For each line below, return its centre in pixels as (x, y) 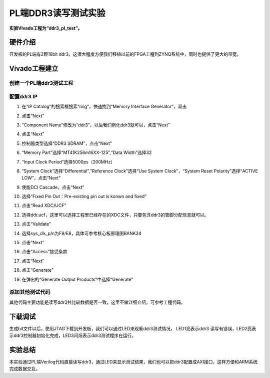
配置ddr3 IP (23, 96)
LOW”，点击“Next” (41, 178)
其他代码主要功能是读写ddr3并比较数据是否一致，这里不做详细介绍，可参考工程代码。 (97, 302)
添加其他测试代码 (30, 292)
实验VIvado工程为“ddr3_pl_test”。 (46, 28)
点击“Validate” (36, 224)
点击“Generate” (37, 270)
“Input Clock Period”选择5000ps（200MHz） (68, 162)
